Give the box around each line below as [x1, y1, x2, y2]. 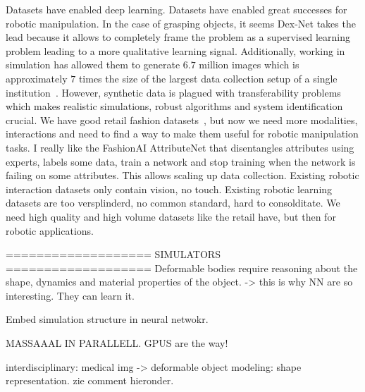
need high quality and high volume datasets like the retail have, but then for [6, 209, 336, 223]
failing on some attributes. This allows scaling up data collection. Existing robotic [6, 168, 359, 183]
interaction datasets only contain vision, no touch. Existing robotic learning [6, 181, 333, 196]
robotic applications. [6, 223, 94, 238]
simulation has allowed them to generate [6, 57, 180, 72]
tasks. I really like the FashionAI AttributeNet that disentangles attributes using [6, 140, 354, 154]
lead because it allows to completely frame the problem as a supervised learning [6, 30, 350, 44]
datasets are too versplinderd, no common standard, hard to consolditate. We [6, 195, 340, 210]
